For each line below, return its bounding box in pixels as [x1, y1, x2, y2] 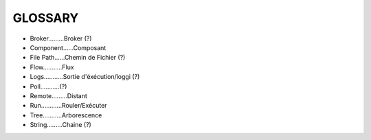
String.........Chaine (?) [30, 121, 92, 129]
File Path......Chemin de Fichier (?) [30, 54, 126, 62]
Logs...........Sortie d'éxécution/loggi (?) [30, 73, 140, 81]
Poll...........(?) [30, 82, 67, 91]
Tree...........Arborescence [30, 110, 102, 119]
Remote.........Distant [30, 91, 87, 100]
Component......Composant [30, 43, 106, 51]
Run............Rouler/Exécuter [30, 102, 107, 110]
